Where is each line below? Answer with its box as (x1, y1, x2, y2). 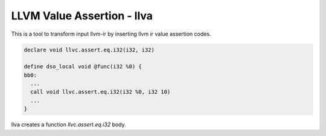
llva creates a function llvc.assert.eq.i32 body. (11, 121, 126, 128)
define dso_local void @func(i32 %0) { (24, 63, 142, 70)
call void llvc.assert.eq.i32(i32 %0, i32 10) (30, 88, 171, 96)
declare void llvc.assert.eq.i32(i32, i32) (24, 46, 155, 53)
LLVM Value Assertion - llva (11, 9, 153, 22)
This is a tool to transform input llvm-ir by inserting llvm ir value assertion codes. (11, 30, 211, 37)
